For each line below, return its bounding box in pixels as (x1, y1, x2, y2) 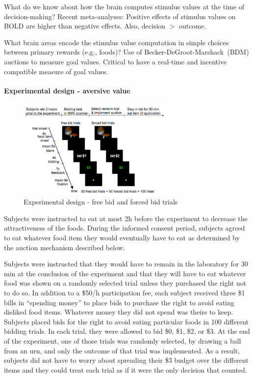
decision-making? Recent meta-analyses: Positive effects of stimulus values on (4, 11, 236, 21)
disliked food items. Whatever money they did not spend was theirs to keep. (4, 307, 233, 317)
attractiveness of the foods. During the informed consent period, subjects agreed (4, 223, 245, 233)
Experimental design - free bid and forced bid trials (24, 197, 178, 207)
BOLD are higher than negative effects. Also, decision (4, 21, 166, 31)
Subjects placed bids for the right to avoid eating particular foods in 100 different (4, 316, 249, 326)
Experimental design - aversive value (4, 85, 130, 95)
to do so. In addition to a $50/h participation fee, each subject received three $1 (4, 287, 245, 297)
